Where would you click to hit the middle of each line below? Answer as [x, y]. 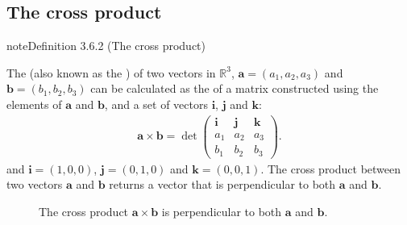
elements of [34, 104]
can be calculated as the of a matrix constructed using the [235, 88]
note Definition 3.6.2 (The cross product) [106, 46]
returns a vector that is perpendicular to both [222, 184]
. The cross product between [331, 168]
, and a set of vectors [156, 104]
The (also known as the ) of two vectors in [111, 72]
